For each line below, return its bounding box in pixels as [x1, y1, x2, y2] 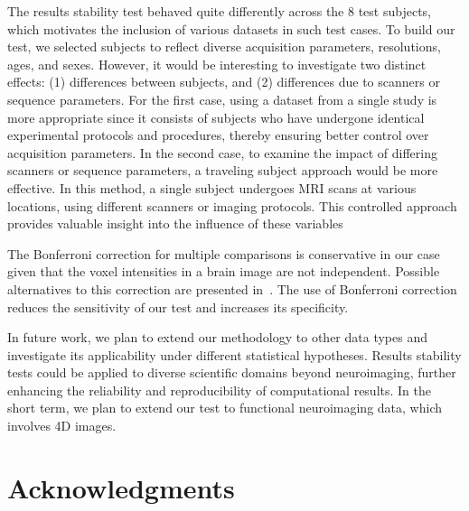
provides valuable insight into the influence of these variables [7, 214, 343, 233]
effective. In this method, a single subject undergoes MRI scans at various [7, 178, 417, 197]
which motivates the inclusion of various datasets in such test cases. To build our [7, 19, 455, 38]
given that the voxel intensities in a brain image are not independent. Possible [7, 262, 440, 281]
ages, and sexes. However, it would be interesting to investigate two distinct [7, 54, 427, 73]
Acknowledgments [7, 469, 235, 506]
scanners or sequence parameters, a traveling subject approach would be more [7, 161, 438, 180]
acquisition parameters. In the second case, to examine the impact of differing [7, 143, 437, 162]
